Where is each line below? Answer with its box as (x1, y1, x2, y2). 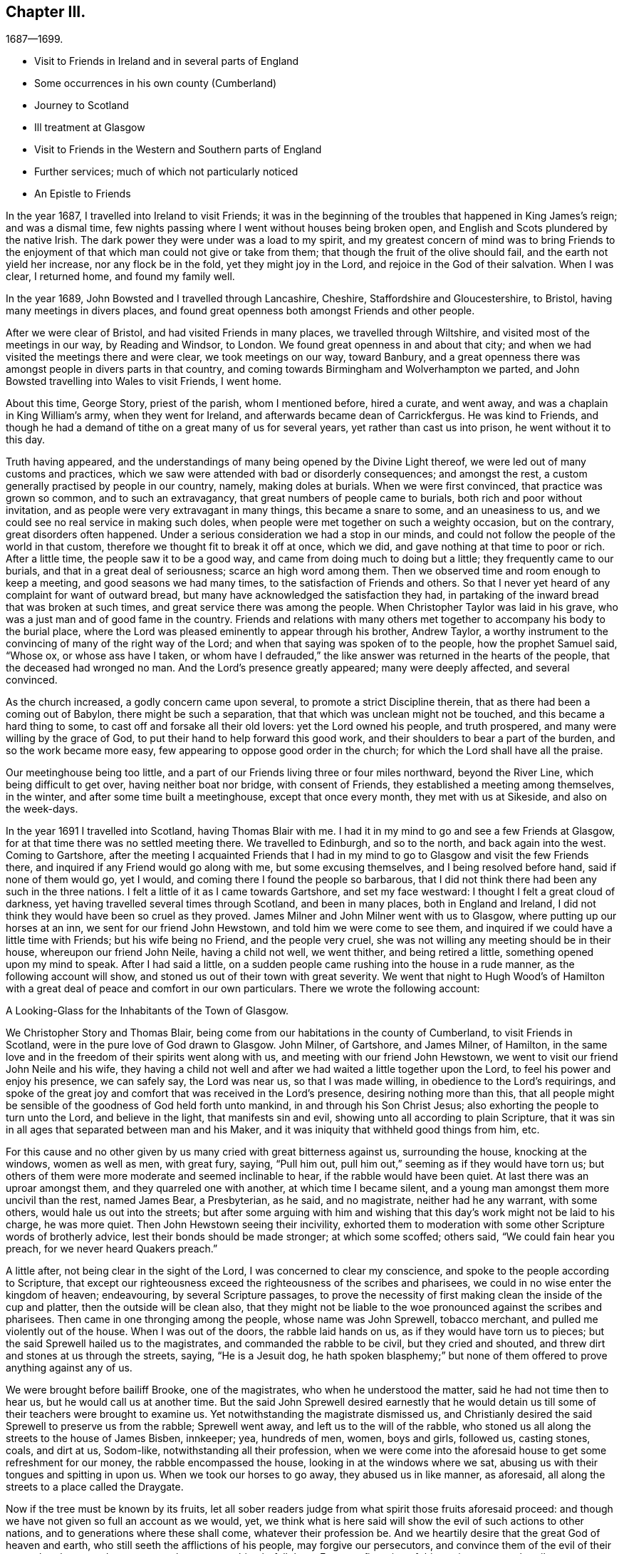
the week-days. (6, 803, 78, 815)
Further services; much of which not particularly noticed (34, 165, 298, 178)
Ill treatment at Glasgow (34, 121, 145, 134)
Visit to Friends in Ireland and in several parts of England (34, 55, 299, 68)
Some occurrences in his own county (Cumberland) (34, 77, 277, 90)
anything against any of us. (6, 1362, 132, 1374)
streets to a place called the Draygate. (6, 1481, 184, 1493)
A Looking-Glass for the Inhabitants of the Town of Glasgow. (6, 1004, 289, 1017)
